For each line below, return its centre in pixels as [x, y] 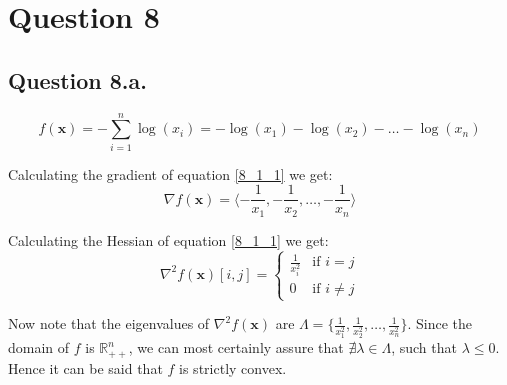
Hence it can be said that [85, 367]
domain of [39, 347]
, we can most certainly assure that [236, 347]
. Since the [440, 323]
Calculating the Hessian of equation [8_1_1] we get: [168, 239]
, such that [424, 347]
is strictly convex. [233, 367]
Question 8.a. [77, 79]
